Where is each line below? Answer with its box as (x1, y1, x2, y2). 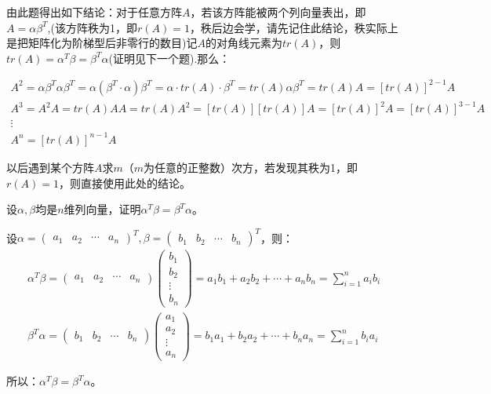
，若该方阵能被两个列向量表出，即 (190, 4, 366, 20)
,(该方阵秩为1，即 (47, 19, 137, 35)
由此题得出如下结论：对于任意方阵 (6, 4, 182, 20)
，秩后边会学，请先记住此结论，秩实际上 (189, 19, 398, 35)
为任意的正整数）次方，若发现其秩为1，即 (144, 159, 358, 175)
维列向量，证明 (64, 201, 141, 217)
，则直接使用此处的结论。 (58, 174, 191, 191)
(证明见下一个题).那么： (108, 49, 231, 66)
